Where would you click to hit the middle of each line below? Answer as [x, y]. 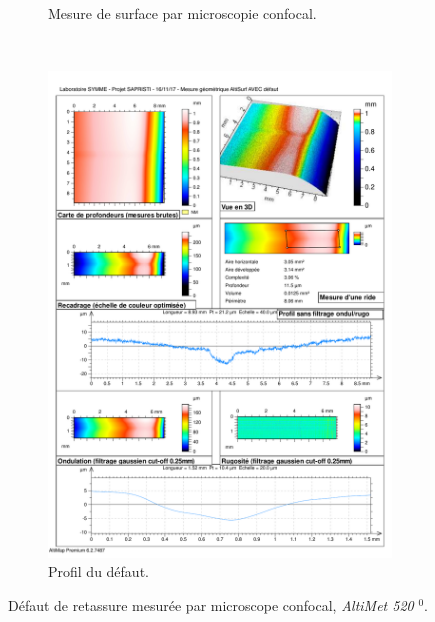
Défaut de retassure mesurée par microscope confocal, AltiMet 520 [211, 604]
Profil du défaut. [98, 571]
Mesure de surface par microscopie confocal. [182, 13]
